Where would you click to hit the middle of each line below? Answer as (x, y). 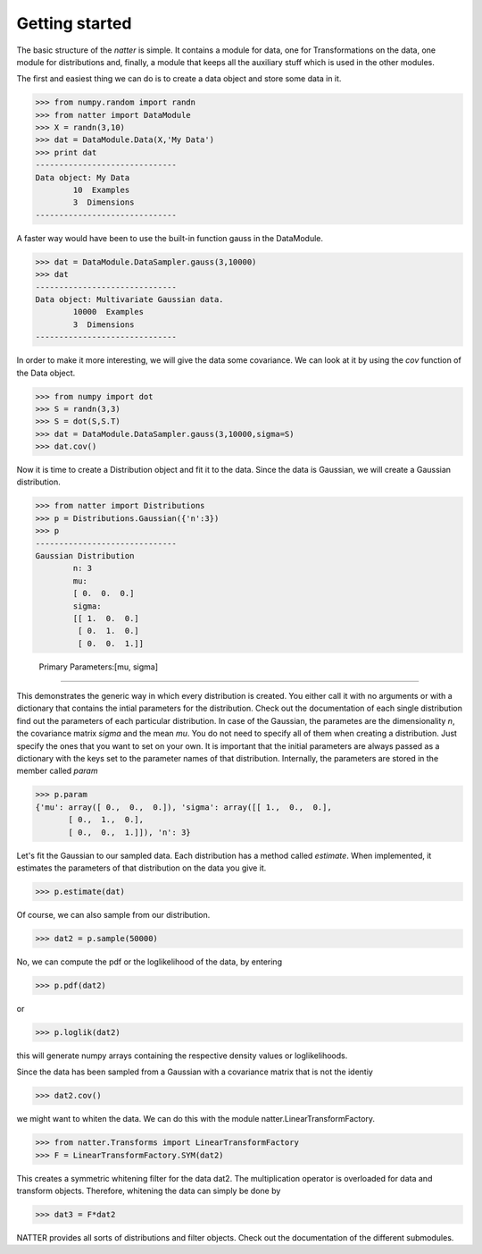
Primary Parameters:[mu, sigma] (99, 667)
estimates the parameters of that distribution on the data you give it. (141, 868)
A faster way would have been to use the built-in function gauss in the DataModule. (170, 238)
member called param (57, 771)
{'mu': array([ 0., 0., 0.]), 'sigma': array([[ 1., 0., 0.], (183, 807)
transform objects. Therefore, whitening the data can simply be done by (149, 1191)
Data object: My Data (83, 177)
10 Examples (101, 190)
